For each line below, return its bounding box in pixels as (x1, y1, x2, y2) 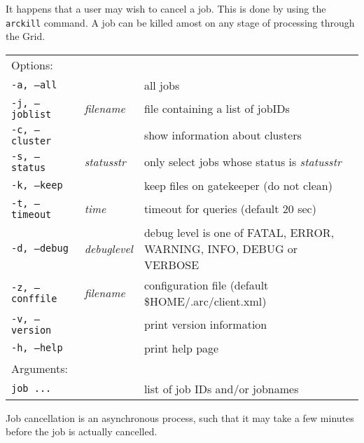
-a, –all (11, 79, 57, 91)
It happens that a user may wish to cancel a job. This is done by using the (6, 1, 326, 15)
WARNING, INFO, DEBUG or (143, 240, 298, 257)
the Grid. (6, 29, 45, 43)
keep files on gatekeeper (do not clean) (143, 177, 332, 193)
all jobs (143, 76, 180, 93)
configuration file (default (143, 276, 269, 293)
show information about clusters (143, 127, 302, 144)
